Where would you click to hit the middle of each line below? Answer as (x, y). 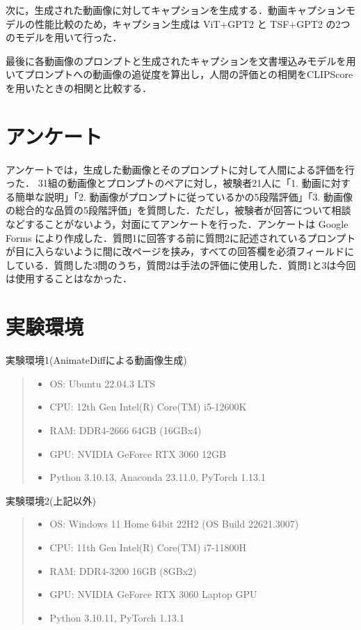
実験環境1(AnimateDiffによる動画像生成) (96, 360)
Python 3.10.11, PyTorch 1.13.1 (117, 617)
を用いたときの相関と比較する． (79, 87)
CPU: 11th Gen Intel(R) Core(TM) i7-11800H (148, 547)
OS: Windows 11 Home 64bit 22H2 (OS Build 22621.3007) (174, 524)
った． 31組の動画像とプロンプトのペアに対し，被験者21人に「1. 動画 (163, 183)
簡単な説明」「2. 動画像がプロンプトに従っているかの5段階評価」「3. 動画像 (184, 196)
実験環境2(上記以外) (51, 500)
